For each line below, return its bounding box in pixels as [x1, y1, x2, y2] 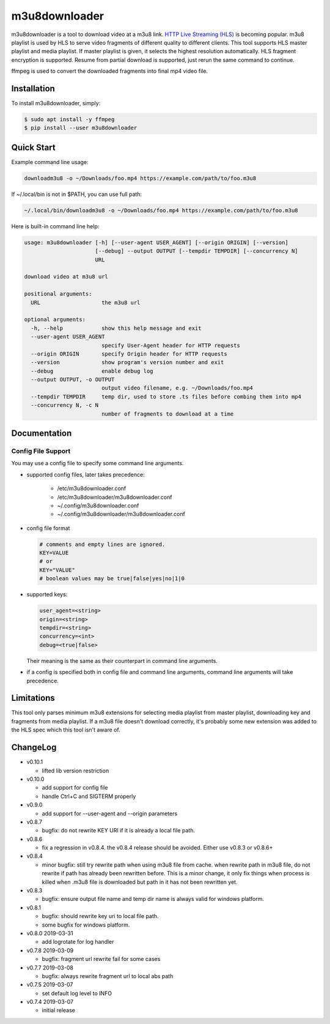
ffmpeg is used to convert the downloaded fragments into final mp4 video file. [11, 67, 208, 75]
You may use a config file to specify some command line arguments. [11, 460, 184, 467]
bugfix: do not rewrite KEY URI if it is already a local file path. [42, 827, 196, 834]
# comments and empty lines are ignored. [39, 540, 166, 548]
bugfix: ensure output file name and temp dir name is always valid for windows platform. [42, 895, 264, 903]
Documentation [11, 428, 72, 439]
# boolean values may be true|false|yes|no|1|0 [39, 575, 185, 582]
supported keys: [26, 591, 68, 598]
